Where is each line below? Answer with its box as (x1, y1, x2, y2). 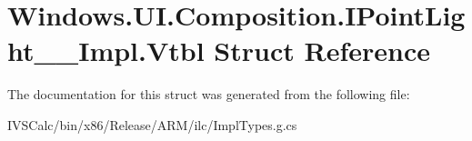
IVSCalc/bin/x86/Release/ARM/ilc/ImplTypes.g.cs (7, 115, 297, 134)
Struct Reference (214, 32, 430, 69)
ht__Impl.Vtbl (7, 32, 205, 69)
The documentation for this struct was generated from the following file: (7, 85, 410, 104)
